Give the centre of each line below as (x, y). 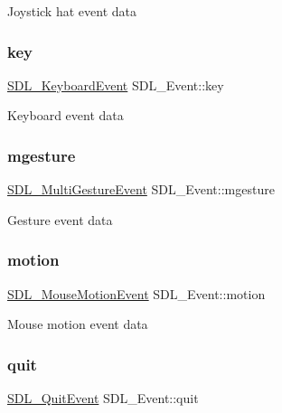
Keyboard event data (66, 115)
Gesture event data (60, 219)
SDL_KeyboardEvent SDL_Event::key (116, 84)
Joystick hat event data (72, 11)
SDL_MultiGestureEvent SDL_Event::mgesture (141, 189)
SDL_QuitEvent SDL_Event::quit (103, 398)
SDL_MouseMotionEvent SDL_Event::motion (136, 293)
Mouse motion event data (78, 324)
